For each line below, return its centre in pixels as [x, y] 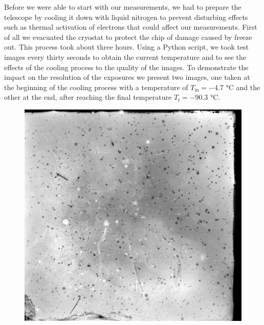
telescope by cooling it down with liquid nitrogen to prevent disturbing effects [126, 17]
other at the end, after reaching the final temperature [88, 97]
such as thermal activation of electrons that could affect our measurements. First [131, 27]
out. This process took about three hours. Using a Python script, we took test [127, 47]
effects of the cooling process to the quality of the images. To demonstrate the [126, 67]
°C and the [243, 87]
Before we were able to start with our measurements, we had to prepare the [123, 7]
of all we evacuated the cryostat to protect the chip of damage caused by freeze [128, 37]
